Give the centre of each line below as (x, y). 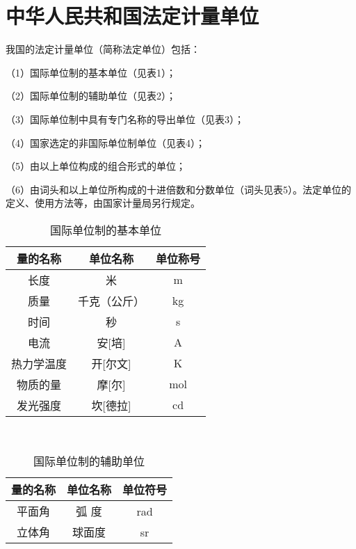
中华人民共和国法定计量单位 (132, 16)
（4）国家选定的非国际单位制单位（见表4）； (105, 142)
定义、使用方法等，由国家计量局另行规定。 (103, 203)
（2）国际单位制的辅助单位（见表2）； (91, 96)
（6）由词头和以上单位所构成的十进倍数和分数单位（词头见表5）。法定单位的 (178, 189)
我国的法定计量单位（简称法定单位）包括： (103, 49)
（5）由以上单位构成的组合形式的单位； (96, 166)
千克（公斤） (112, 301)
